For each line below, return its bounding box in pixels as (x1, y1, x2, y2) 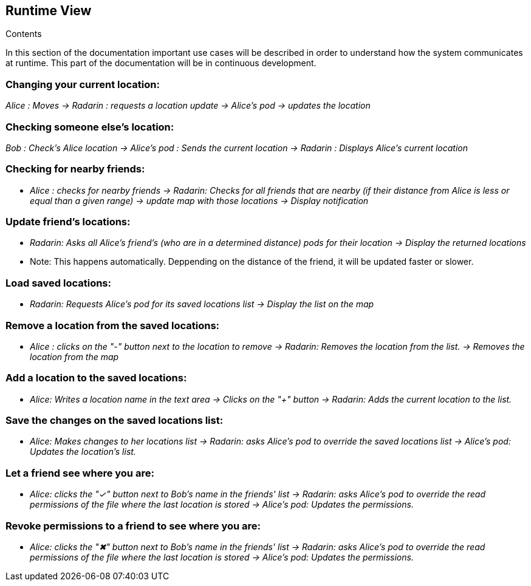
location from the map (30, 351, 119, 362)
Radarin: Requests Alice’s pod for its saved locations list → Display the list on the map (30, 299, 374, 310)
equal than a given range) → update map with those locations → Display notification (30, 195, 369, 206)
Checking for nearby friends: (5, 163, 145, 175)
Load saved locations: (5, 276, 111, 289)
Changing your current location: (5, 78, 160, 90)
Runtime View (5, 3, 92, 18)
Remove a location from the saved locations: (5, 319, 220, 332)
